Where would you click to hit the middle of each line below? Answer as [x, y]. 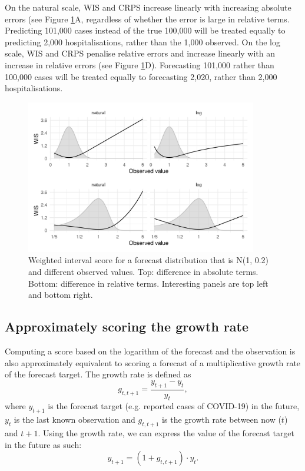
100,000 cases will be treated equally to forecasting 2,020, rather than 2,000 [141, 76]
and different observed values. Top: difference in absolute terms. [143, 272]
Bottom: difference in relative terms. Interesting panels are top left [148, 283]
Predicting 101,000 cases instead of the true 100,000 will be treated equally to [145, 30]
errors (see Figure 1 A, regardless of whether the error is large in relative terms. [147, 19]
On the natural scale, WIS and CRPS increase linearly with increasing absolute [148, 7]
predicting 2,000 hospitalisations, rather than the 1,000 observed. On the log [142, 42]
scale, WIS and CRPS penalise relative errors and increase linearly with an [140, 53]
